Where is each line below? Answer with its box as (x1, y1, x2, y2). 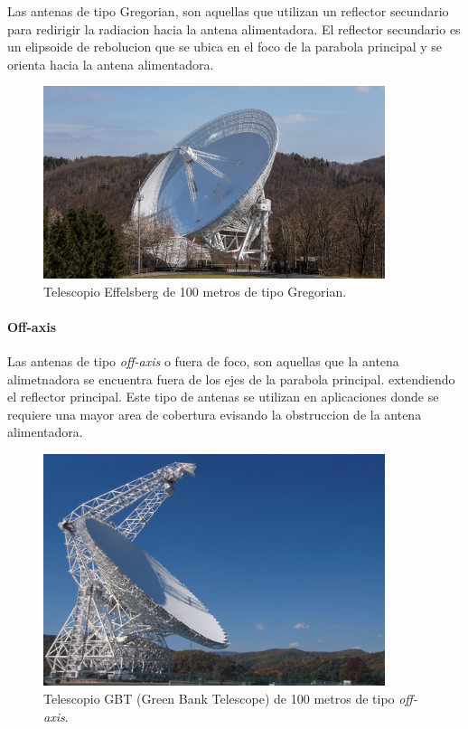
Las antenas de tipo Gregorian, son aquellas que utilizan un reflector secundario (7, 2, 449, 20)
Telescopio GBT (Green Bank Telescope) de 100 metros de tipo (43, 689, 395, 707)
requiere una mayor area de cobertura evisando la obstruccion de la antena (7, 404, 422, 423)
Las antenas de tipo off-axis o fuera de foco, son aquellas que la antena (7, 351, 399, 370)
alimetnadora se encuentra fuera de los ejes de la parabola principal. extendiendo (7, 369, 455, 388)
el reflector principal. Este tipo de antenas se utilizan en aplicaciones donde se (7, 387, 439, 406)
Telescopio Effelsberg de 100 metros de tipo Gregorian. (43, 281, 347, 300)
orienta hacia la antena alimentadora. (7, 54, 214, 73)
